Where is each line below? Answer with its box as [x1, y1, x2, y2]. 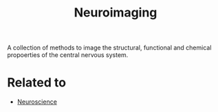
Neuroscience [17, 98, 57, 106]
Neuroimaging [74, 5, 157, 21]
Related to [7, 75, 67, 91]
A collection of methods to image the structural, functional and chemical [7, 43, 212, 52]
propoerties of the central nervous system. [7, 51, 129, 59]
